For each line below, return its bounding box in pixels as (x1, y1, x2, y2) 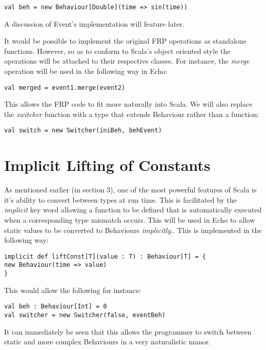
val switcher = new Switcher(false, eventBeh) (4, 312, 166, 319)
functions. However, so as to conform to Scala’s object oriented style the (4, 45, 231, 56)
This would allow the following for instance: (4, 284, 141, 295)
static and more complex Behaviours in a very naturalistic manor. (4, 336, 211, 347)
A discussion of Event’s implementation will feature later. (4, 18, 185, 29)
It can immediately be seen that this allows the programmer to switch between (4, 326, 252, 337)
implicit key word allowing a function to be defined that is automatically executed (4, 204, 262, 215)
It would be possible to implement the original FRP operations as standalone (4, 35, 247, 46)
